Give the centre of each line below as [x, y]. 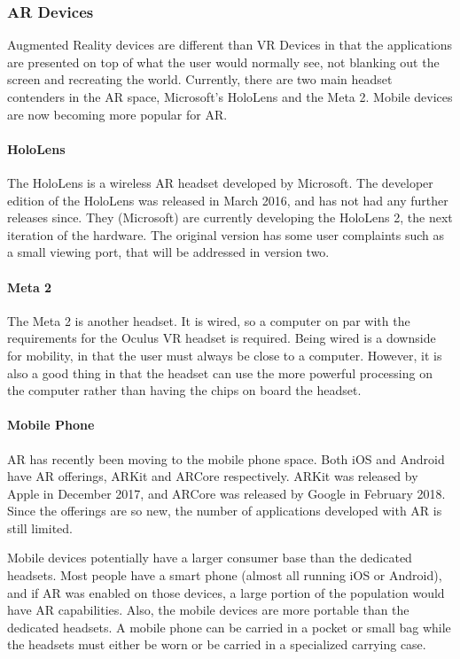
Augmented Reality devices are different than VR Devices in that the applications [230, 45]
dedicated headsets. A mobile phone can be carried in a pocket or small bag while [229, 627]
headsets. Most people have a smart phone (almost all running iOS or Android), [225, 575]
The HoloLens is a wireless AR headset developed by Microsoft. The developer [220, 182]
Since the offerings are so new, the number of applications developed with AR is [225, 511]
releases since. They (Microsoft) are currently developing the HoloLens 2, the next [230, 217]
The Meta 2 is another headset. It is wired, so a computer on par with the [209, 320]
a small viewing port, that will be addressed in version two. [168, 252]
